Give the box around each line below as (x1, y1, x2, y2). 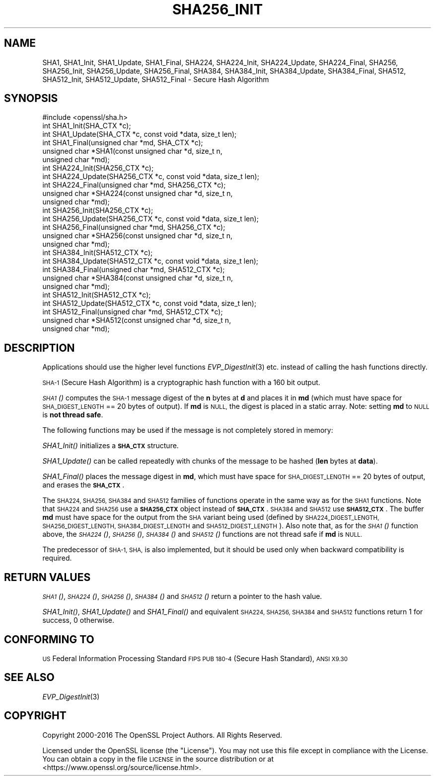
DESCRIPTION (4, 341, 75, 354)
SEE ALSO (4, 671, 55, 684)
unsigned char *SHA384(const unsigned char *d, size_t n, (42, 274, 233, 283)
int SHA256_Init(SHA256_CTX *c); (42, 206, 153, 215)
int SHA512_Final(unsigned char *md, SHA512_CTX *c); (42, 307, 223, 316)
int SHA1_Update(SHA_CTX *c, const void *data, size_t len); (42, 130, 237, 139)
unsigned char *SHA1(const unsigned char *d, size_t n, (42, 147, 222, 156)
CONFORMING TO (4, 633, 94, 646)
